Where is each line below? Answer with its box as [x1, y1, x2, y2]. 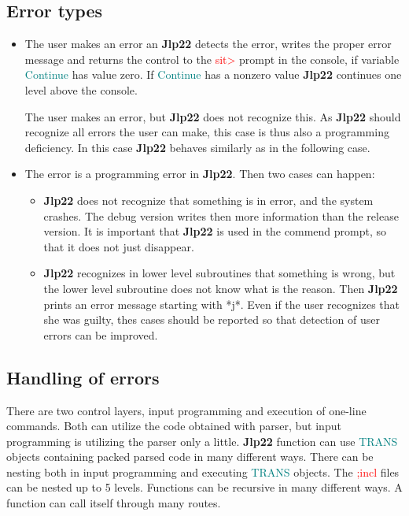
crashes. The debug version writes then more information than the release [43, 207, 399, 224]
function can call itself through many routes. [6, 495, 221, 511]
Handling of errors [6, 365, 160, 389]
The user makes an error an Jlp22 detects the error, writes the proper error [24, 35, 392, 52]
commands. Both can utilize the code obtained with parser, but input [6, 418, 341, 434]
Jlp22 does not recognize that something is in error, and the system [43, 191, 374, 208]
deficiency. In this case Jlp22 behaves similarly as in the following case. [24, 139, 370, 155]
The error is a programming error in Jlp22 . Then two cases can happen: [24, 165, 375, 182]
